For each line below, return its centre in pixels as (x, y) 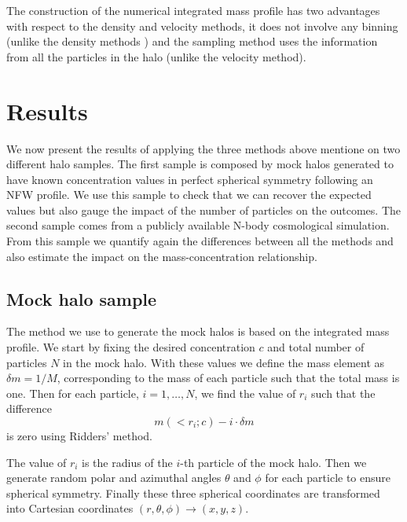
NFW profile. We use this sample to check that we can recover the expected (189, 195)
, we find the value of (245, 393)
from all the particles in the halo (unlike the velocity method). (156, 56)
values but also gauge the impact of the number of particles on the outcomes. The (204, 210)
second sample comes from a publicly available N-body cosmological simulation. (198, 225)
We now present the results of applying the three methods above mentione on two (203, 148)
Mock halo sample (82, 298)
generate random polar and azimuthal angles (114, 478)
